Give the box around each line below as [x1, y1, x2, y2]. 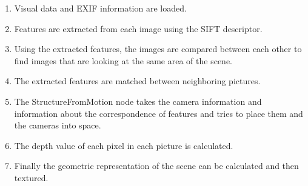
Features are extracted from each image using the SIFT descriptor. [14, 22, 263, 35]
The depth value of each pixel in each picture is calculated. [14, 139, 233, 151]
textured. [14, 171, 49, 184]
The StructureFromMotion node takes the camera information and [14, 95, 262, 107]
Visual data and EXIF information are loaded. [14, 2, 187, 14]
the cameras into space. [14, 119, 101, 131]
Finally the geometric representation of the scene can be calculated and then [14, 159, 299, 172]
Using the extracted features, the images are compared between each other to [14, 42, 302, 55]
